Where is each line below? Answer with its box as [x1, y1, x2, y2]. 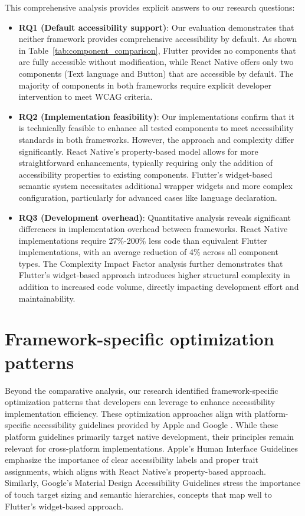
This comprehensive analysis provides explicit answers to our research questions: [5, 1, 295, 13]
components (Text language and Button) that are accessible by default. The [18, 67, 294, 79]
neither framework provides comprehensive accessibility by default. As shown [18, 32, 297, 45]
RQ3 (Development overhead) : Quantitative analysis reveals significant [18, 211, 291, 223]
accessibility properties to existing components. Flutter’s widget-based [18, 168, 273, 180]
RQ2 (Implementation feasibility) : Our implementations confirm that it [18, 110, 294, 122]
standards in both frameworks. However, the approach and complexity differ [18, 133, 294, 145]
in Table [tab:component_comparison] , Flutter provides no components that [18, 44, 296, 56]
